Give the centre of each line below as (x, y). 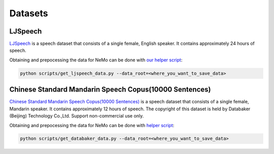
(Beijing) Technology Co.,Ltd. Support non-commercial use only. (77, 116)
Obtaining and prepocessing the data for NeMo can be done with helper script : (92, 125)
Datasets (29, 13)
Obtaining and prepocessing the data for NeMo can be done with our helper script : (96, 60)
